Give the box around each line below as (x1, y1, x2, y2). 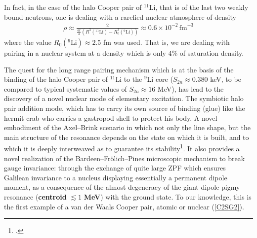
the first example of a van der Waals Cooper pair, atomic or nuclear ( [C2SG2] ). (4, 201, 244, 211)
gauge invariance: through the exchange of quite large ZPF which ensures (4, 163, 226, 173)
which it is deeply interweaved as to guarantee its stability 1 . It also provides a (4, 142, 240, 154)
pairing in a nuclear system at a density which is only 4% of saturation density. (4, 48, 244, 58)
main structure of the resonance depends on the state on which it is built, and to (4, 132, 249, 142)
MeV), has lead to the (157, 83, 224, 94)
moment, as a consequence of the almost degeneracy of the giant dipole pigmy (4, 182, 240, 192)
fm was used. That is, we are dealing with (103, 37, 230, 47)
